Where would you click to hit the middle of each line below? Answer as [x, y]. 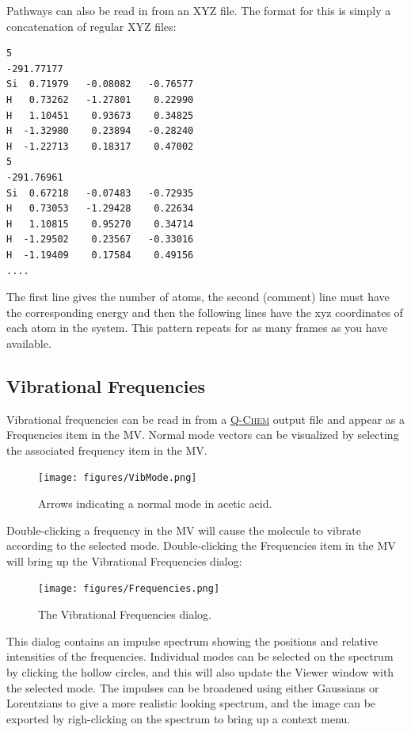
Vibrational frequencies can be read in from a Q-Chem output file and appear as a [205, 419]
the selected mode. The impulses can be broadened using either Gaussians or [193, 687]
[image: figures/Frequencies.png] [129, 589]
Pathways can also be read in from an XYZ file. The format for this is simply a [199, 10]
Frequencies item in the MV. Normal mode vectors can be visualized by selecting [203, 435]
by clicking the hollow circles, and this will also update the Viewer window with [200, 671]
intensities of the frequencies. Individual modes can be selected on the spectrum [200, 656]
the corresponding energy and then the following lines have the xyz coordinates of [205, 312]
